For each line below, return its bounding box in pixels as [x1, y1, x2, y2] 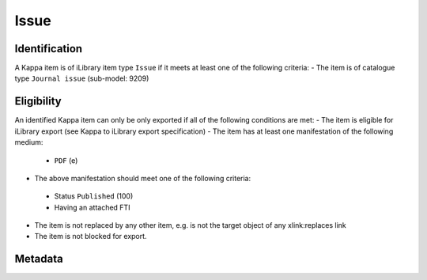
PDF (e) [54, 155, 78, 165]
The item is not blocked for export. [34, 232, 147, 241]
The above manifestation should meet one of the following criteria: [34, 173, 251, 183]
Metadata [14, 252, 63, 266]
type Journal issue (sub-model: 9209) [14, 74, 149, 83]
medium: [14, 138, 43, 147]
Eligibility [14, 95, 62, 108]
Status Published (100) [54, 191, 134, 201]
